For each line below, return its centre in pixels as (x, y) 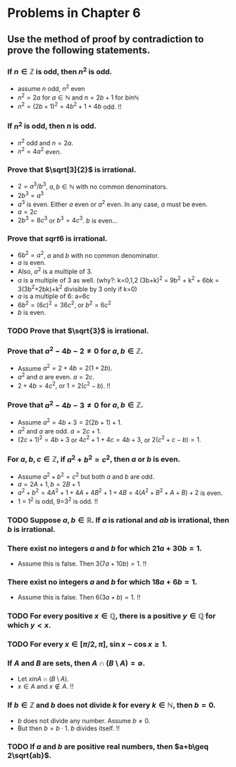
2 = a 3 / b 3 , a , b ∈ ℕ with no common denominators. (93, 186)
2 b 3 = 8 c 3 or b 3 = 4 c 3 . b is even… (68, 220)
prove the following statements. (79, 50)
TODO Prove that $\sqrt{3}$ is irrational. (78, 331)
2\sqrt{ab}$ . (30, 755)
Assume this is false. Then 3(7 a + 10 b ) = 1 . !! (82, 564)
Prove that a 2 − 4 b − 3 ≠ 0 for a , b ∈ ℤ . (75, 405)
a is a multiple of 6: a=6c (54, 296)
